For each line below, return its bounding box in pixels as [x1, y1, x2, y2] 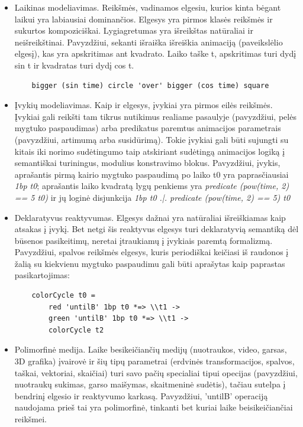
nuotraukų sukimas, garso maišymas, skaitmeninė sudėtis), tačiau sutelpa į [14, 378, 286, 390]
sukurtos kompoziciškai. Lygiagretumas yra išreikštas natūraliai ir [14, 24, 253, 37]
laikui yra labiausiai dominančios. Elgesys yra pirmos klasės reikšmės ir [14, 12, 273, 25]
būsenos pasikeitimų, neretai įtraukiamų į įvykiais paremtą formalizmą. [14, 234, 273, 246]
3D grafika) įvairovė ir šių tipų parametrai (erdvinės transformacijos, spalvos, [14, 355, 295, 367]
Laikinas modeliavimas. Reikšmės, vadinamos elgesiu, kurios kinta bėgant [14, 1, 281, 13]
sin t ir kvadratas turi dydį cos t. [14, 58, 134, 71]
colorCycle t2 [49, 325, 104, 334]
